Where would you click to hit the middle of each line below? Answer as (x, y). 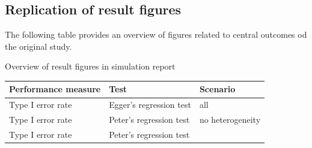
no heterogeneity (230, 120)
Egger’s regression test (150, 105)
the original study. (38, 46)
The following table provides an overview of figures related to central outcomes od (156, 34)
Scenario (217, 89)
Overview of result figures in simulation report (90, 66)
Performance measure (55, 89)
